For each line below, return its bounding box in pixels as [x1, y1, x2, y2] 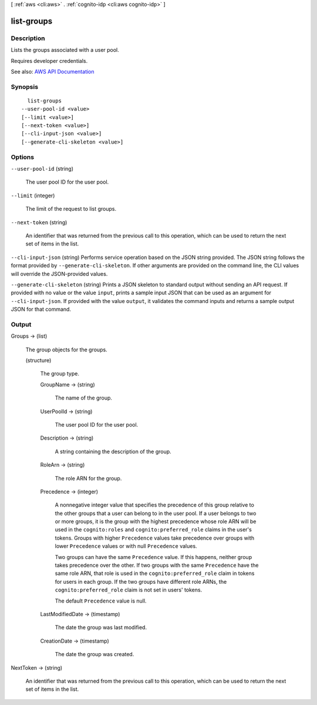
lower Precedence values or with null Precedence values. [55, 543, 197, 550]
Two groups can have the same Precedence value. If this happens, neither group [55, 553, 252, 560]
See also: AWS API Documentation [11, 68, 95, 75]
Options [11, 153, 35, 161]
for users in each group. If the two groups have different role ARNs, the [55, 578, 227, 585]
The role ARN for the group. [55, 474, 122, 482]
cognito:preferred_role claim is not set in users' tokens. [55, 586, 203, 594]
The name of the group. [55, 394, 113, 401]
